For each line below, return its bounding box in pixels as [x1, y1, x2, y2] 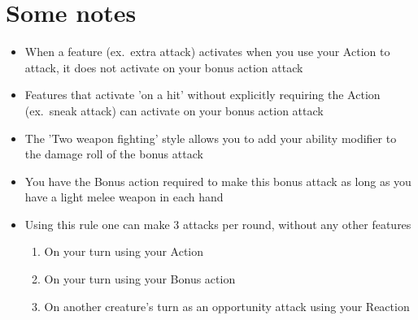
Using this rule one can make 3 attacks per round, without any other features [24, 215, 411, 232]
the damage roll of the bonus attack [24, 145, 203, 162]
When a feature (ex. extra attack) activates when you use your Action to [24, 43, 390, 60]
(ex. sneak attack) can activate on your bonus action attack [24, 102, 324, 119]
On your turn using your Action [44, 243, 204, 260]
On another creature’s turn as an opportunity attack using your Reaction [44, 297, 410, 314]
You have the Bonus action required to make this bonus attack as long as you [24, 172, 411, 189]
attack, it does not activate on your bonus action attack [24, 58, 303, 76]
